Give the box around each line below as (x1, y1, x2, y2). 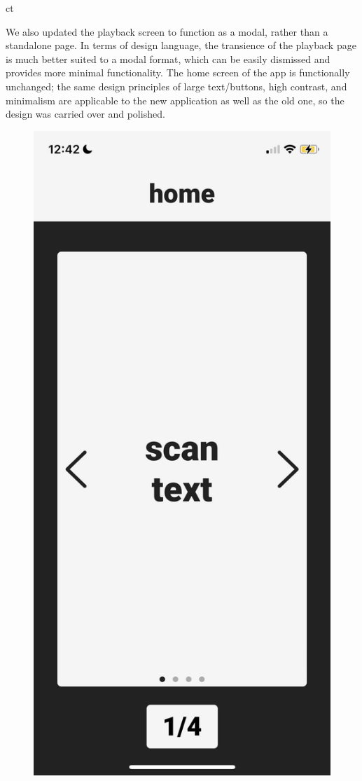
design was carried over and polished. (6, 106, 165, 121)
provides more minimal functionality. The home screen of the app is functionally (6, 65, 350, 80)
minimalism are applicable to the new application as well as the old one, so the (6, 92, 344, 107)
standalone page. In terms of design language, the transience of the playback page (6, 38, 356, 53)
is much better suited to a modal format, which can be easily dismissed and (6, 51, 330, 66)
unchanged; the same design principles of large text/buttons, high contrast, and (6, 78, 347, 93)
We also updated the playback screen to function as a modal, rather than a (6, 24, 328, 39)
